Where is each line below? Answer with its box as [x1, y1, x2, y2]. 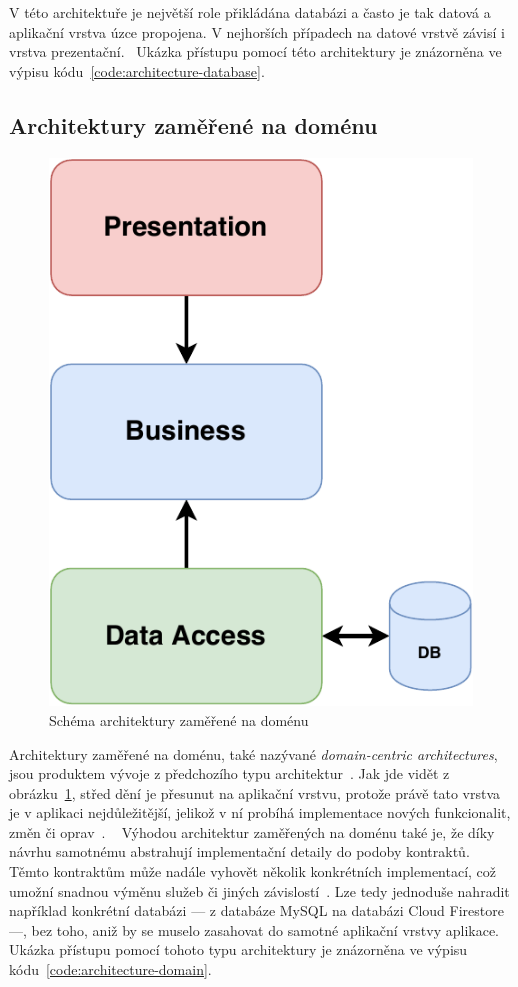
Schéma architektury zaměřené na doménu [49, 709, 309, 730]
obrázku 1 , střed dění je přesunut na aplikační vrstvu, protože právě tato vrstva [9, 782, 501, 803]
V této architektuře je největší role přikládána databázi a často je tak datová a [9, 2, 491, 22]
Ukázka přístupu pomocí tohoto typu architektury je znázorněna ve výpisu [9, 939, 468, 960]
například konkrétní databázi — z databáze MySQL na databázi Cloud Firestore [9, 900, 504, 921]
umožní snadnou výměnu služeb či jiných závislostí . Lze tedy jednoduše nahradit [9, 880, 510, 901]
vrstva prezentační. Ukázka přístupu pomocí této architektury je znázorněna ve [9, 41, 502, 62]
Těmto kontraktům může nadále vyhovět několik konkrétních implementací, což [9, 861, 497, 882]
